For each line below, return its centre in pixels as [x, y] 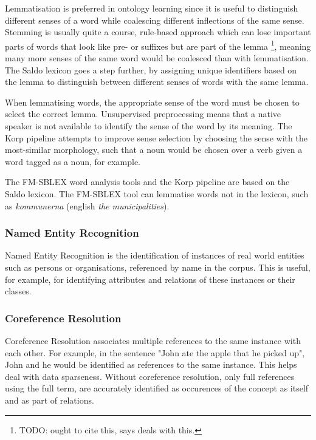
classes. [18, 291]
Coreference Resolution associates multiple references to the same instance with [153, 340]
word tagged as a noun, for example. [73, 161]
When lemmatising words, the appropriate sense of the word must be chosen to [152, 102]
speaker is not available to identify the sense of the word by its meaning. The [149, 126]
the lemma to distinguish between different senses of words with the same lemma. [157, 82]
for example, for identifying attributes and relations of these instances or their [150, 279]
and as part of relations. [50, 400]
